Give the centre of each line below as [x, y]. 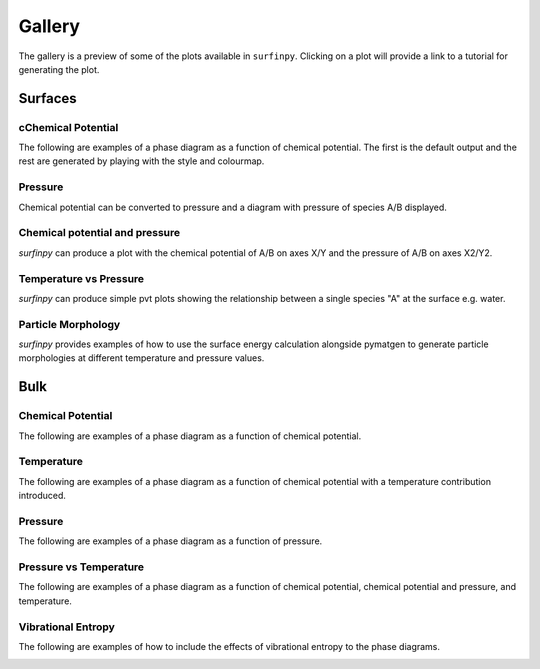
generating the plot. [59, 69]
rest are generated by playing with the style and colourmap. [141, 161]
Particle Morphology [69, 324]
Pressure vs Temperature [81, 567]
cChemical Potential [68, 127]
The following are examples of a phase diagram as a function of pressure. [170, 541]
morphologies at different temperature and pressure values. [141, 358]
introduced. [42, 496]
